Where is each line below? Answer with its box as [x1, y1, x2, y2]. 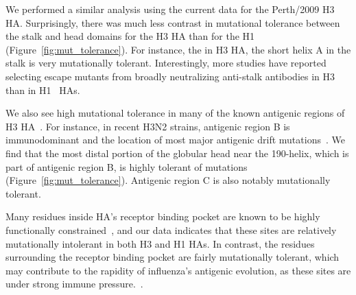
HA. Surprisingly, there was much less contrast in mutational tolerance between [5, 15, 340, 29]
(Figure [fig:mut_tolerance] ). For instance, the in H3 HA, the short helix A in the [5, 42, 351, 56]
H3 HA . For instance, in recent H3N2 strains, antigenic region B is [5, 119, 290, 133]
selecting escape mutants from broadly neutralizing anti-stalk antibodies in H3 [5, 69, 335, 83]
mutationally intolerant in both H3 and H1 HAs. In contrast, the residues [5, 236, 315, 250]
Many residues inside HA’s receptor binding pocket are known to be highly [5, 209, 320, 224]
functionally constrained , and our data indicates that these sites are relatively [5, 222, 337, 237]
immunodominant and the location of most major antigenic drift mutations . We [5, 132, 345, 147]
